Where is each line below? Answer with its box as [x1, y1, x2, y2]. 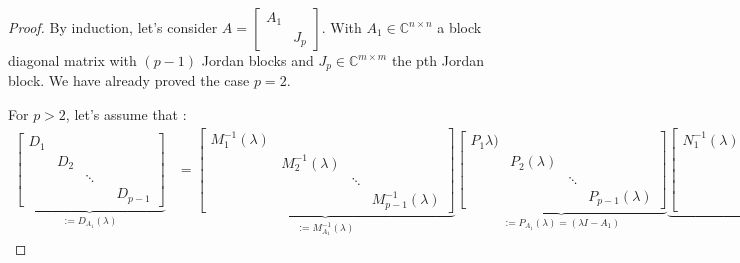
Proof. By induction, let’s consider [8, 17, 218, 37]
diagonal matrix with [8, 50, 137, 70]
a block [437, 17, 482, 37]
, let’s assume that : [65, 104, 187, 125]
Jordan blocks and [201, 50, 314, 70]
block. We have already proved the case [8, 70, 250, 91]
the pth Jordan [391, 50, 484, 70]
